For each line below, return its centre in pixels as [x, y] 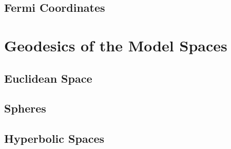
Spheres [25, 108]
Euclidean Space [48, 78]
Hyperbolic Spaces [54, 138]
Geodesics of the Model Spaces [116, 45]
